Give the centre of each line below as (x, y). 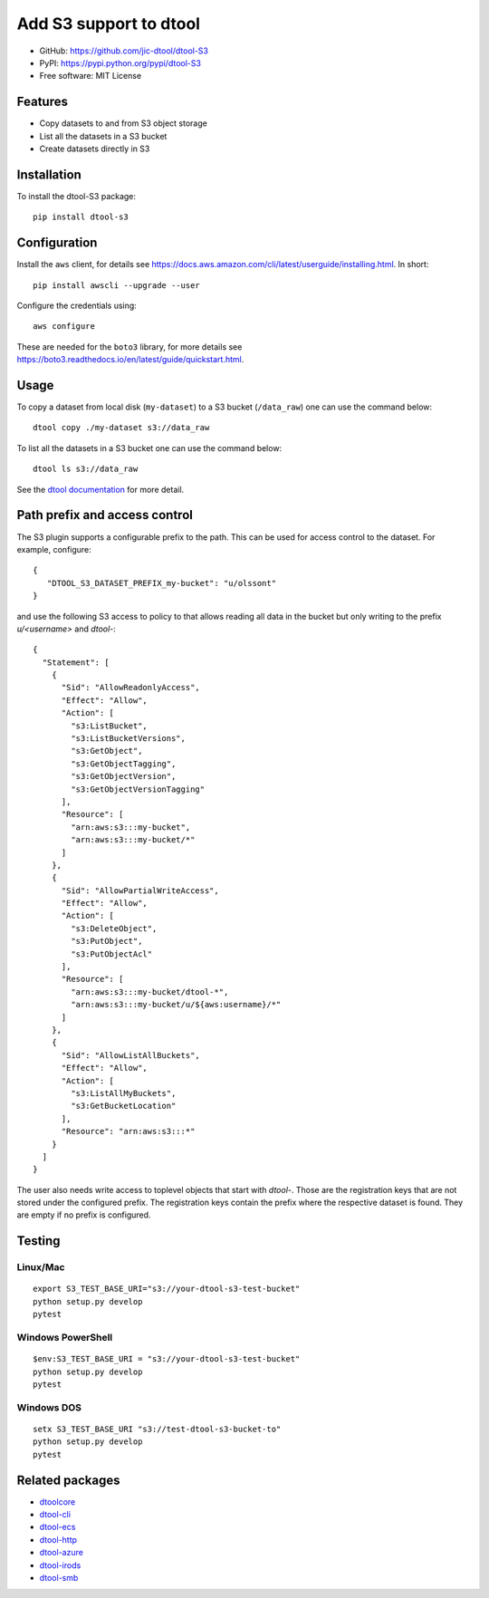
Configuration (57, 243)
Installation (49, 174)
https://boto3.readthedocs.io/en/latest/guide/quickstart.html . (130, 360)
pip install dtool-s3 (81, 217)
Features (42, 102)
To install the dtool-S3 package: (76, 196)
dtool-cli (55, 1514)
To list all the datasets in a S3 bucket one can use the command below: (149, 448)
